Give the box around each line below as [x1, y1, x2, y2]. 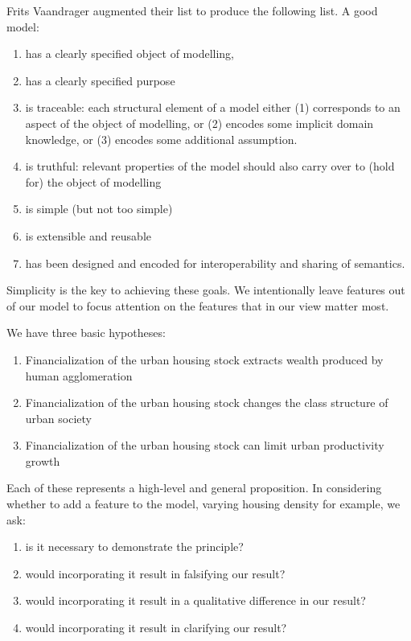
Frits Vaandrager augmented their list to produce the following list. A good [6, 2, 378, 18]
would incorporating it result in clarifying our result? [25, 619, 287, 636]
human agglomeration [25, 367, 133, 384]
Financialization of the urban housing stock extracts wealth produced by [25, 351, 384, 368]
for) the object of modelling [25, 173, 162, 190]
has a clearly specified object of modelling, [25, 45, 234, 62]
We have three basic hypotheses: [6, 324, 166, 341]
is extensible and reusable [25, 227, 152, 244]
